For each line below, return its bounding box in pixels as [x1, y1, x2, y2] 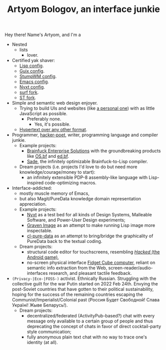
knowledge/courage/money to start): [19, 169, 95, 175]
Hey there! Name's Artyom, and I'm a [4, 32, 81, 38]
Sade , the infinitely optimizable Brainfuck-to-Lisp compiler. [26, 159, 148, 165]
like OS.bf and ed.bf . [26, 153, 69, 159]
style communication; [26, 329, 71, 335]
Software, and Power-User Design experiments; [26, 217, 125, 223]
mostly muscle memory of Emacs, [19, 190, 89, 196]
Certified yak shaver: [11, 58, 55, 64]
